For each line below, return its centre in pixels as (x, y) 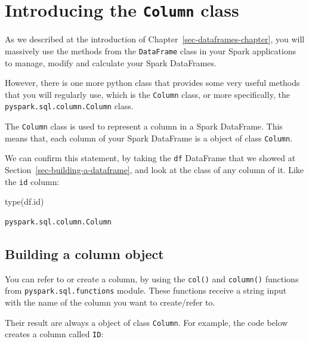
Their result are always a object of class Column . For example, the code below (146, 322)
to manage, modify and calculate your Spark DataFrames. (111, 62)
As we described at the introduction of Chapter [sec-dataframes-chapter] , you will (155, 39)
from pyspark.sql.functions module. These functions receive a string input (146, 290)
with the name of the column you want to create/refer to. (110, 302)
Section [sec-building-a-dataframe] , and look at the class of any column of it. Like (154, 169)
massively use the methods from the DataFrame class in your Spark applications (151, 50)
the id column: (32, 181)
